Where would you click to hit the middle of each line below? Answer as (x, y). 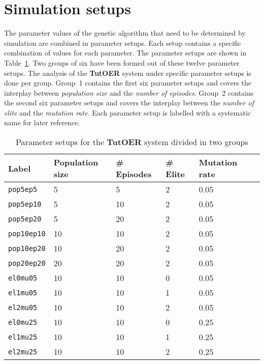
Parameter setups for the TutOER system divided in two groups (132, 142)
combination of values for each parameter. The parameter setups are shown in (125, 53)
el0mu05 (23, 278)
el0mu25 (23, 322)
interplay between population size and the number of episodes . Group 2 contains (129, 92)
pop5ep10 (25, 204)
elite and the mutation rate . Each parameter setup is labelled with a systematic (128, 112)
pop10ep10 (27, 233)
